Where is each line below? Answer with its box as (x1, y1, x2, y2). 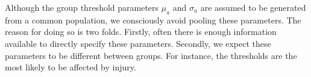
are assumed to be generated (200, 1, 306, 13)
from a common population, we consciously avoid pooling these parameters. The (5, 13, 301, 26)
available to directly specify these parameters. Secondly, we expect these (5, 37, 271, 49)
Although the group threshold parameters (5, 1, 159, 13)
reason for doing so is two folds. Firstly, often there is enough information (5, 25, 277, 38)
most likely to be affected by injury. (5, 61, 136, 73)
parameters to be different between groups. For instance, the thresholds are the (5, 49, 297, 61)
